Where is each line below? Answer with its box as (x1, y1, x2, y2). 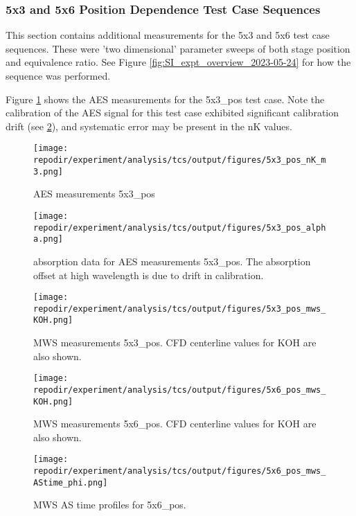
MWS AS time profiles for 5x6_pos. (33, 497, 186, 512)
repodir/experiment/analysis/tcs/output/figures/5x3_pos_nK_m (33, 155, 326, 166)
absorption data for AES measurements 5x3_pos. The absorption (33, 253, 311, 268)
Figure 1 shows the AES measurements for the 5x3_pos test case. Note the (6, 91, 325, 106)
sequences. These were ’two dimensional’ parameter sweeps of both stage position (6, 41, 350, 55)
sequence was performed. (6, 69, 111, 82)
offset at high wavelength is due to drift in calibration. (33, 267, 264, 282)
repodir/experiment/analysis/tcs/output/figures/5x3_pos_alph (33, 222, 326, 233)
